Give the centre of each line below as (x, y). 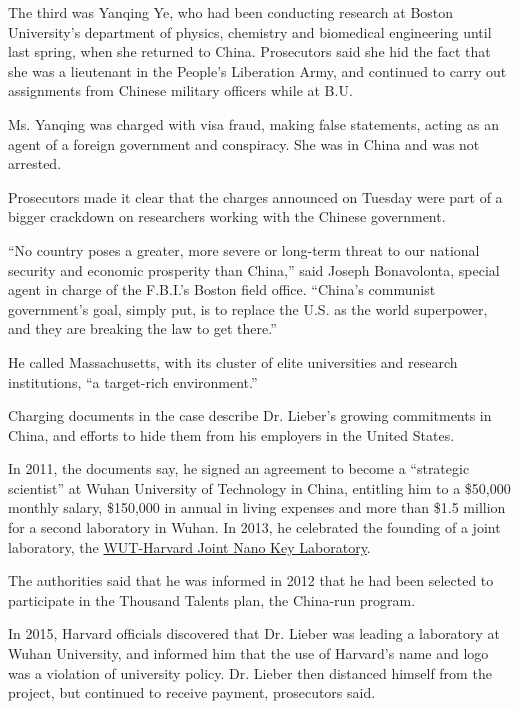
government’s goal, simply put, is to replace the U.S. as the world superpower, (248, 308)
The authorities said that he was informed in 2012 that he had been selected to (251, 580)
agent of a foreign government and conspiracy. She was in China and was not (244, 143)
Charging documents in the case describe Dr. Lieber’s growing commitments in (250, 415)
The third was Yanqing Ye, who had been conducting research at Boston (231, 12)
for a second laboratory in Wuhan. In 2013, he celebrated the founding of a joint (254, 527)
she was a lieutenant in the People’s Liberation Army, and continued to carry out (257, 70)
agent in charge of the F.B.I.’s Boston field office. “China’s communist (222, 289)
